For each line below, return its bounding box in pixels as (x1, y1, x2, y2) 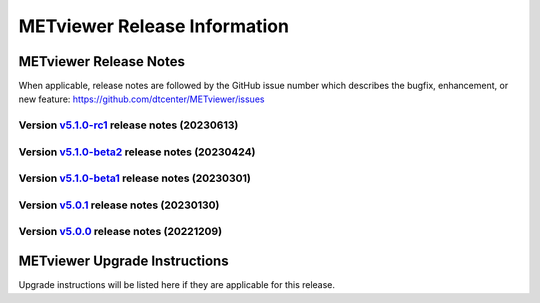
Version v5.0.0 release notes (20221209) (18, 225, 223, 239)
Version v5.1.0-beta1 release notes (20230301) (18, 171, 252, 185)
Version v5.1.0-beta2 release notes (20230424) (18, 145, 256, 159)
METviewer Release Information (18, 15, 290, 37)
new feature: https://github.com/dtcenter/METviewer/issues (18, 93, 265, 105)
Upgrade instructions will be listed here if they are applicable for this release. (18, 279, 335, 291)
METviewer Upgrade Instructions (18, 253, 229, 270)
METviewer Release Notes (18, 53, 185, 70)
